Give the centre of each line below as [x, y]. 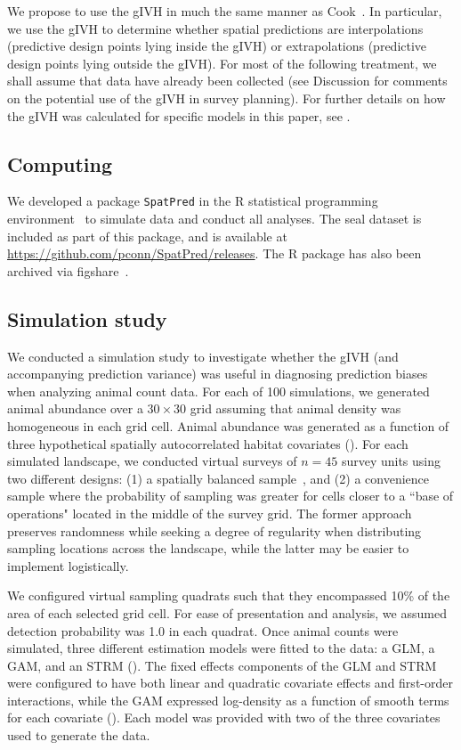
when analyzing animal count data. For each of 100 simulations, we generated [218, 391]
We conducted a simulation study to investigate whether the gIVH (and [203, 356]
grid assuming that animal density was [295, 408]
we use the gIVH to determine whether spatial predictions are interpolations [215, 28]
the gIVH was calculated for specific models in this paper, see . [179, 115]
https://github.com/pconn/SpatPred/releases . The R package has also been [214, 253]
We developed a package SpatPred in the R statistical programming [193, 201]
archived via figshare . [68, 270]
